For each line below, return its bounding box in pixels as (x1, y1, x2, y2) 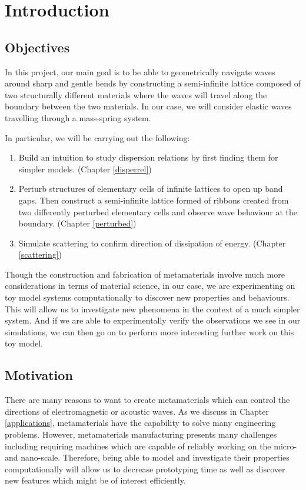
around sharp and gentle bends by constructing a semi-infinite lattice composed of (5, 77, 301, 89)
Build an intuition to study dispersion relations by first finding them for (18, 151, 278, 164)
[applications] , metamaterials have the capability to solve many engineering (5, 416, 276, 429)
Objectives (5, 38, 70, 56)
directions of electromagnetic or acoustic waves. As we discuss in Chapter (5, 405, 270, 417)
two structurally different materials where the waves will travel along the (5, 88, 267, 101)
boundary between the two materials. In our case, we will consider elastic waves (5, 100, 292, 112)
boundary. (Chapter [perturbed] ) (18, 217, 137, 229)
